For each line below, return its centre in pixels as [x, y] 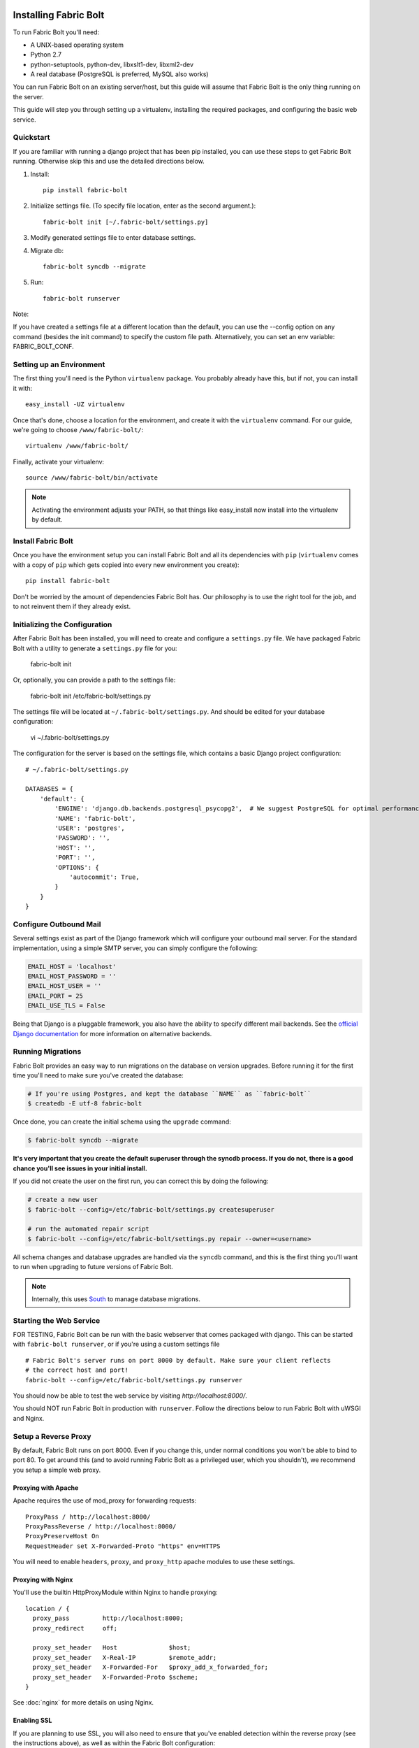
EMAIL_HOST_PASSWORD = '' [72, 976]
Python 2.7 [46, 55]
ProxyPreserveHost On [62, 1536]
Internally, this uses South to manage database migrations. [116, 1299]
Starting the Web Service [57, 1320]
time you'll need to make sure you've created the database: [98, 1075]
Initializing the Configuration [63, 624]
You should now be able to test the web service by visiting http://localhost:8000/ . [130, 1396]
